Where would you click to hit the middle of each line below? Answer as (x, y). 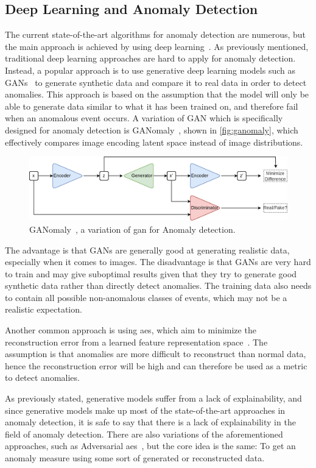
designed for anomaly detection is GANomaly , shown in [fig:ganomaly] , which (152, 129)
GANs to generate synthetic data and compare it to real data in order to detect (156, 82)
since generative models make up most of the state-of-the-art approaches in (145, 410)
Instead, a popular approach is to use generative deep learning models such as (150, 70)
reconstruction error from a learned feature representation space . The (136, 342)
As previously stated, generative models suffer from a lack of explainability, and (153, 398)
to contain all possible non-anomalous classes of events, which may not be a (146, 297)
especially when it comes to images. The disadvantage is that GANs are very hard (158, 262)
